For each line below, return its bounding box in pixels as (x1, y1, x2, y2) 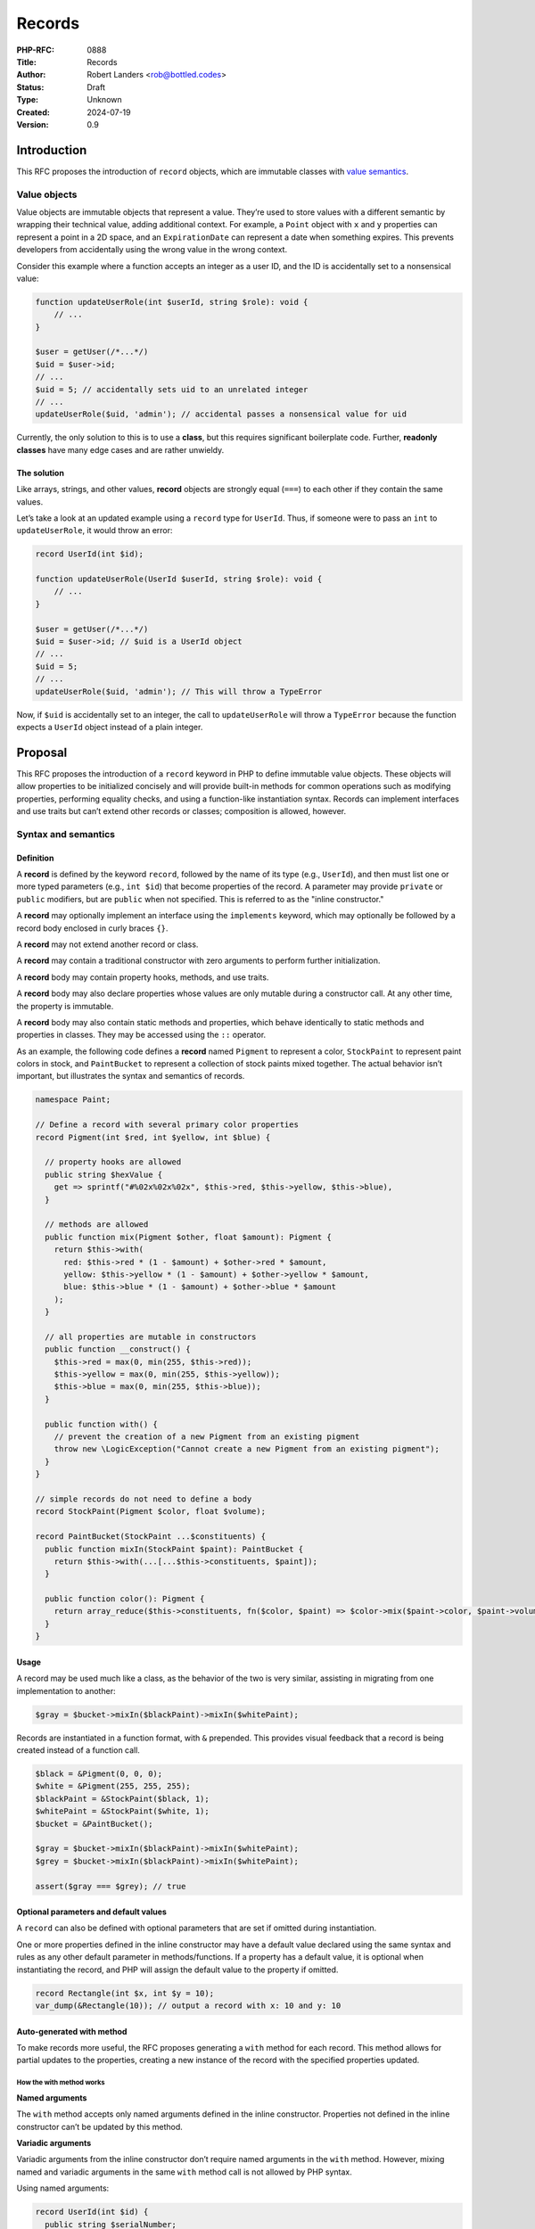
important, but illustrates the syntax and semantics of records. (16, 1071, 245, 1082)
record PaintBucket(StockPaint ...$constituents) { (35, 1532, 267, 1542)
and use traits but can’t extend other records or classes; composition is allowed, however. (16, 806, 347, 817)
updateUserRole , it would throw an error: (16, 525, 173, 536)
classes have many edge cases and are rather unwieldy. (16, 444, 225, 455)
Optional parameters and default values (16, 1906, 167, 1917)
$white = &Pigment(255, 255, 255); (35, 1781, 191, 1791)
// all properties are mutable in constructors (45, 1331, 257, 1342)
